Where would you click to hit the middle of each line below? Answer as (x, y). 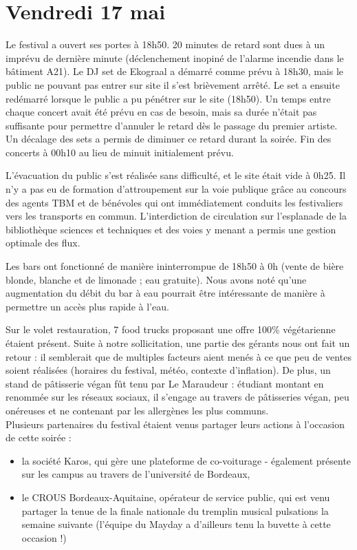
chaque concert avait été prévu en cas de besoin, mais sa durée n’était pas (161, 112)
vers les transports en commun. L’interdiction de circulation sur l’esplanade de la (176, 216)
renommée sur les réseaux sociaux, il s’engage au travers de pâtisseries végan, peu (177, 397)
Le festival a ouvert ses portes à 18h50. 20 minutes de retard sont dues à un (165, 44)
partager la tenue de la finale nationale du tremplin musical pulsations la (175, 510)
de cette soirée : (39, 437)
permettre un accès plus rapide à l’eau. (87, 306)
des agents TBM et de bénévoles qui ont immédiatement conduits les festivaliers (174, 202)
